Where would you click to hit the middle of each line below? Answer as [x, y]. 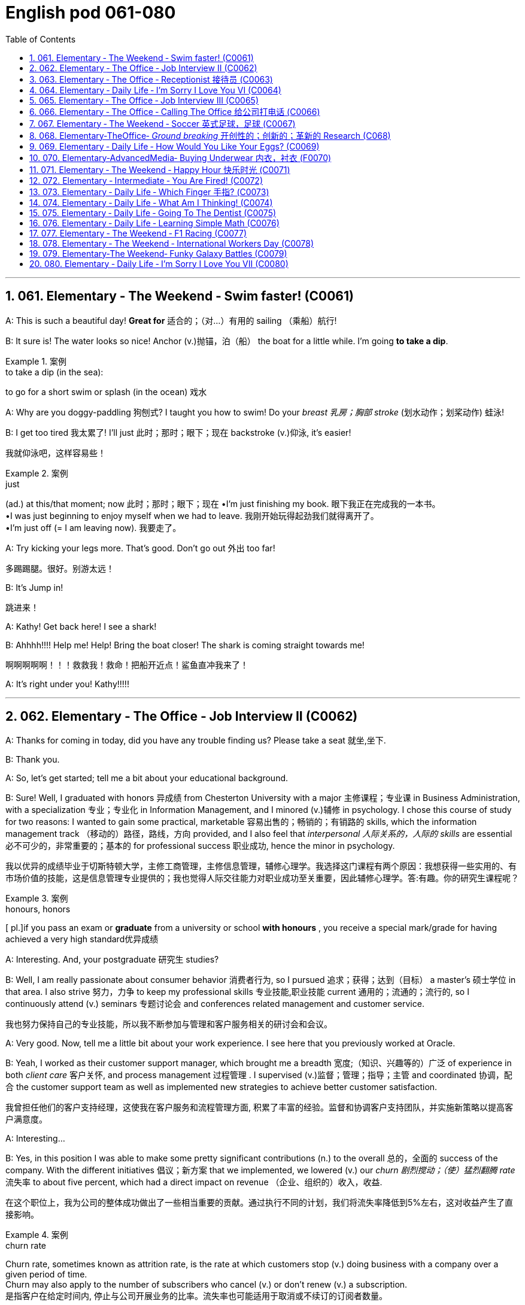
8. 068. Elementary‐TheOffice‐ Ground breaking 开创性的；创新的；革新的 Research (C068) [210, 135]
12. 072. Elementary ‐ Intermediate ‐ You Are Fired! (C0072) [146, 180]
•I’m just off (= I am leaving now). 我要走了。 [93, 527]
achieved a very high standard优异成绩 [82, 939]
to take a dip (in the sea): [54, 372]
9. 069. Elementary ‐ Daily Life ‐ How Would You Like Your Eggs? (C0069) [175, 146]
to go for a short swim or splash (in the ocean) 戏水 [106, 391]
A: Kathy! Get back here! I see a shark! [81, 626]
